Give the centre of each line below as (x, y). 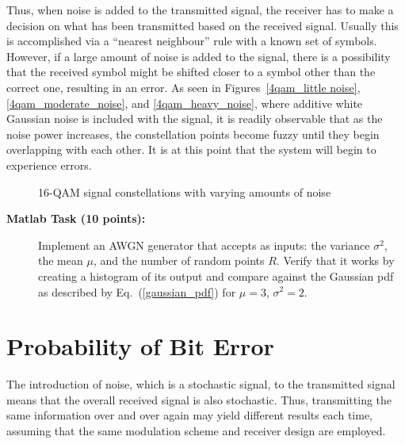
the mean (61, 260)
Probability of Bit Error (140, 346)
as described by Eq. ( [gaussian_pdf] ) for (137, 291)
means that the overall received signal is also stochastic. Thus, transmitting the (199, 399)
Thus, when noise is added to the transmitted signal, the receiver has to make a (200, 10)
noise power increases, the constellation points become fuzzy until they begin (193, 134)
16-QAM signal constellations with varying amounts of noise (185, 191)
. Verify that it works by (335, 260)
